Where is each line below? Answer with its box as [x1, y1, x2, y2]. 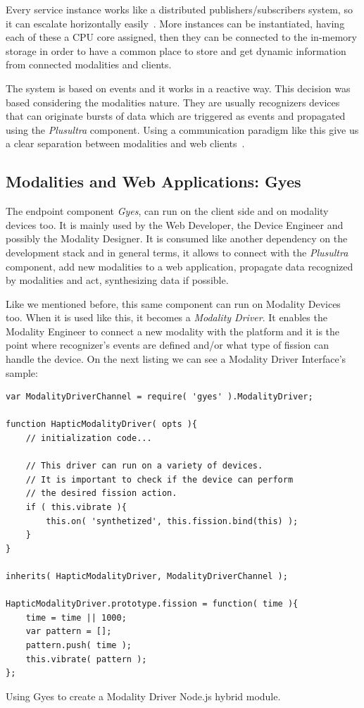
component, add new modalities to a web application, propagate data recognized [6, 259, 353, 273]
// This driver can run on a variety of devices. [25, 461, 263, 471]
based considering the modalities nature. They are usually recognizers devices [6, 94, 340, 109]
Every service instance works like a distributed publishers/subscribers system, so [6, 2, 353, 16]
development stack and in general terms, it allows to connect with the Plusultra [6, 244, 349, 259]
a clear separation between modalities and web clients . [6, 136, 245, 151]
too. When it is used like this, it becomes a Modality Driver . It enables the [6, 310, 327, 325]
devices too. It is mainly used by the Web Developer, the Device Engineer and [6, 217, 344, 232]
